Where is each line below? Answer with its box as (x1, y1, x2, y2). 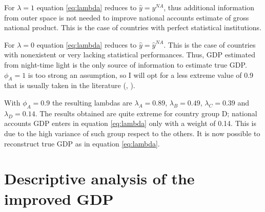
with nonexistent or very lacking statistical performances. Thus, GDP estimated (4, 49, 255, 60)
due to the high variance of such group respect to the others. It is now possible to (4, 128, 260, 138)
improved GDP (4, 188, 114, 209)
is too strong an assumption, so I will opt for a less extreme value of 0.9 (28, 69, 254, 80)
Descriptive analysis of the (4, 168, 195, 189)
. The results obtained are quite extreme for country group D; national (35, 108, 257, 118)
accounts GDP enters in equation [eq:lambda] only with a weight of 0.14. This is (4, 118, 257, 129)
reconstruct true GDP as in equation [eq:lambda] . (4, 138, 160, 149)
